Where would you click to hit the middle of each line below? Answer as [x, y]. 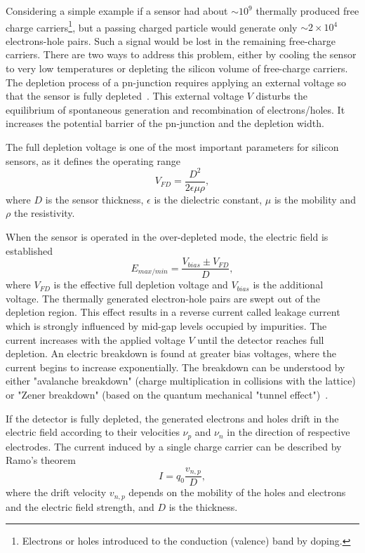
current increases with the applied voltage [95, 339]
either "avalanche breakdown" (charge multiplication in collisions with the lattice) [181, 381]
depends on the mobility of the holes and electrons [237, 492]
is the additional [288, 285]
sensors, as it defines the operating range [93, 160]
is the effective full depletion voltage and [141, 285]
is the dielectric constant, [208, 199]
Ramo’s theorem [41, 460]
